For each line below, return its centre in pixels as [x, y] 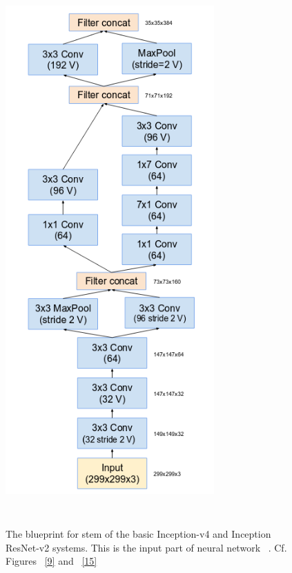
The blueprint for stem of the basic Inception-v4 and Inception [138, 534]
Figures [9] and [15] [51, 561]
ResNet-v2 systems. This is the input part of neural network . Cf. [146, 547]
